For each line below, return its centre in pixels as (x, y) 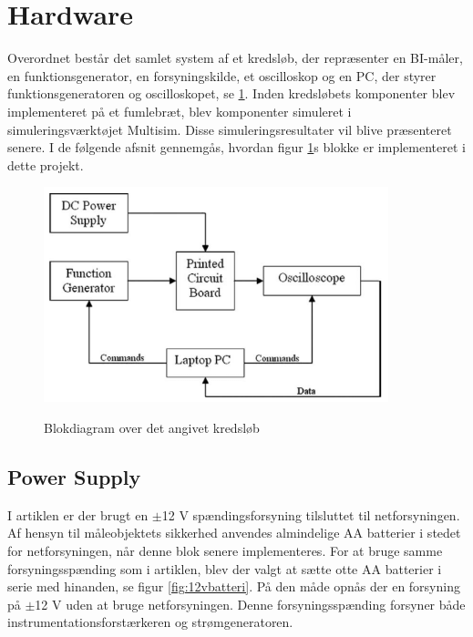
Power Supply (74, 477)
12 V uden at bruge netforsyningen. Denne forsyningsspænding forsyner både (250, 604)
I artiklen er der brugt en (78, 514)
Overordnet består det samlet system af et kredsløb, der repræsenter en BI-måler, (235, 58)
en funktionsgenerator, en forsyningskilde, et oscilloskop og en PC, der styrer (222, 75)
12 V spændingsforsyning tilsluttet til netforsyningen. (311, 514)
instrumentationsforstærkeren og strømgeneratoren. (150, 622)
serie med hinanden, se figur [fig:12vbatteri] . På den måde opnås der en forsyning (234, 586)
